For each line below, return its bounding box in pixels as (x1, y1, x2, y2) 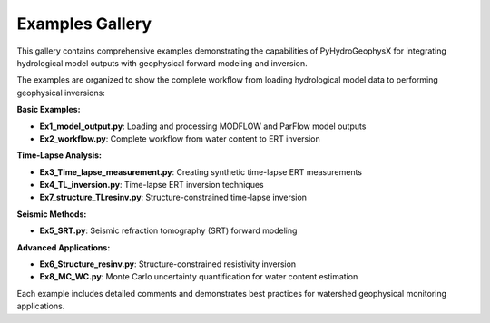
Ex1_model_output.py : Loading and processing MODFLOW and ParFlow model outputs (39, 121, 367, 132)
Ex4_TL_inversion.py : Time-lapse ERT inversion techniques (39, 180, 264, 191)
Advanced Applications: (16, 241, 111, 253)
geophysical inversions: (16, 87, 106, 98)
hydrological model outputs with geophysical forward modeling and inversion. (16, 57, 308, 68)
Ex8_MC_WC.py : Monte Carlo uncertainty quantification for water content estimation (39, 271, 358, 282)
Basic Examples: (16, 104, 81, 115)
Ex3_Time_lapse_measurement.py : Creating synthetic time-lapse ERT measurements (39, 166, 363, 177)
